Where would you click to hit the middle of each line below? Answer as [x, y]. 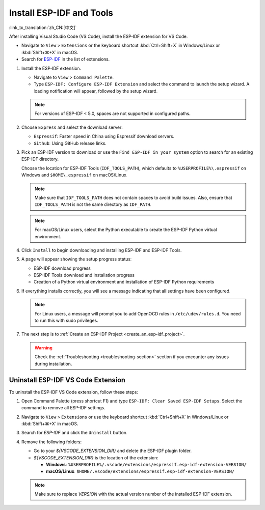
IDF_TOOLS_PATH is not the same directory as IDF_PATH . [93, 204]
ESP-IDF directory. [40, 159]
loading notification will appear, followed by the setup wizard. [96, 91]
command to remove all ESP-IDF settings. [63, 408]
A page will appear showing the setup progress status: [77, 259]
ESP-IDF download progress [62, 268]
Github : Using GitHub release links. [70, 143]
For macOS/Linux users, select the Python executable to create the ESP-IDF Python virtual [126, 230]
